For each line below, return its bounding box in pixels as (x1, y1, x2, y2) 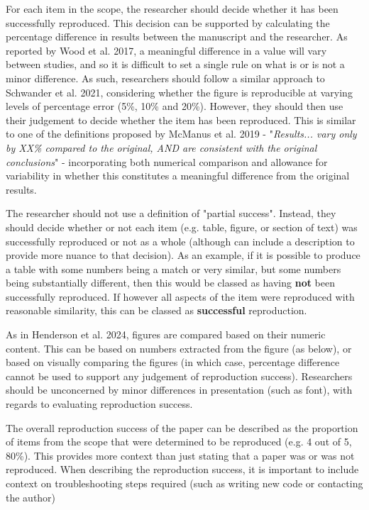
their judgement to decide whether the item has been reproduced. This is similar (6, 112, 356, 127)
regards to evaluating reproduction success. (6, 397, 193, 411)
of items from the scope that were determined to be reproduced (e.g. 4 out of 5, (6, 434, 352, 449)
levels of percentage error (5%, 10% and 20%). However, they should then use (6, 99, 343, 113)
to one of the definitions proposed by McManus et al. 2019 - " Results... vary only (6, 126, 357, 141)
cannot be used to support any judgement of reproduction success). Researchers (6, 368, 353, 383)
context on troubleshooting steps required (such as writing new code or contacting (6, 476, 363, 490)
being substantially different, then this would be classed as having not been (6, 275, 336, 290)
